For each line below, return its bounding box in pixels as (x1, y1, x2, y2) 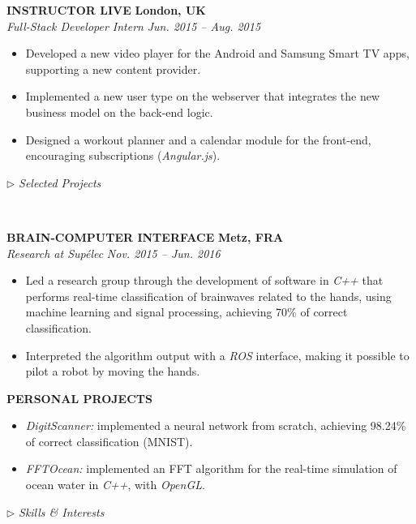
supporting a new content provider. (25, 60, 201, 77)
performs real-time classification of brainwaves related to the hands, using (25, 287, 392, 304)
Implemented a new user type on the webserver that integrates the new (25, 88, 380, 105)
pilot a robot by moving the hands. (25, 363, 200, 380)
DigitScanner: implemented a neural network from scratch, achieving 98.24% (25, 417, 406, 434)
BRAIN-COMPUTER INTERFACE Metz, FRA (6, 228, 284, 245)
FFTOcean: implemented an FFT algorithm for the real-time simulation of (25, 460, 397, 477)
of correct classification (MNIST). (25, 432, 193, 449)
